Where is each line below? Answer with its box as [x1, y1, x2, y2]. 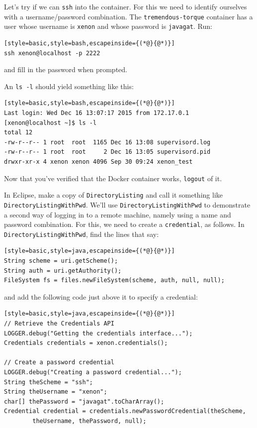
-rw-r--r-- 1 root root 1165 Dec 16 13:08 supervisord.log [4, 138, 211, 146]
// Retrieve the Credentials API [4, 320, 114, 327]
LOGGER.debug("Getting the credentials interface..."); [4, 329, 193, 337]
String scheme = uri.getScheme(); [4, 257, 118, 265]
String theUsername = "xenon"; [4, 388, 107, 396]
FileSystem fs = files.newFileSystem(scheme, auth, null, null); [4, 277, 225, 284]
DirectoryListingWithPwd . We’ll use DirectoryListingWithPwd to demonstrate [4, 199, 251, 210]
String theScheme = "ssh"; [4, 378, 93, 386]
